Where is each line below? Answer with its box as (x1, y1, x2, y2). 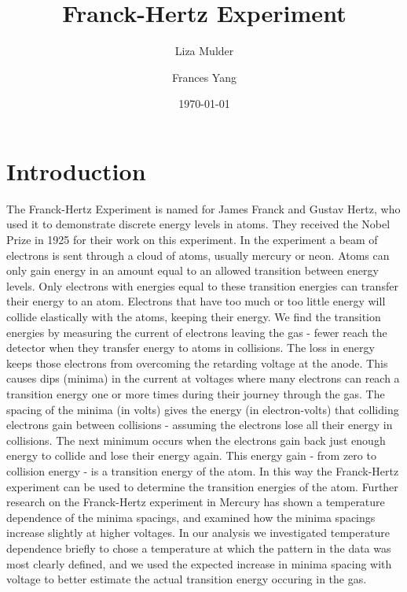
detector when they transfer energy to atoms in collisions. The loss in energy (6, 339, 375, 356)
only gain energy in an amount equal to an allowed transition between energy (6, 262, 379, 279)
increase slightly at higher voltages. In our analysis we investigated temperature (6, 524, 390, 541)
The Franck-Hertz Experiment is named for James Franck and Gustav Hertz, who (6, 200, 401, 216)
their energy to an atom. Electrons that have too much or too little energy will (6, 293, 386, 309)
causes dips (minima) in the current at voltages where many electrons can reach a (6, 370, 400, 387)
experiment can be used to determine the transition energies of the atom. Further (6, 478, 398, 494)
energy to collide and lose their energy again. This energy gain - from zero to (6, 447, 376, 464)
